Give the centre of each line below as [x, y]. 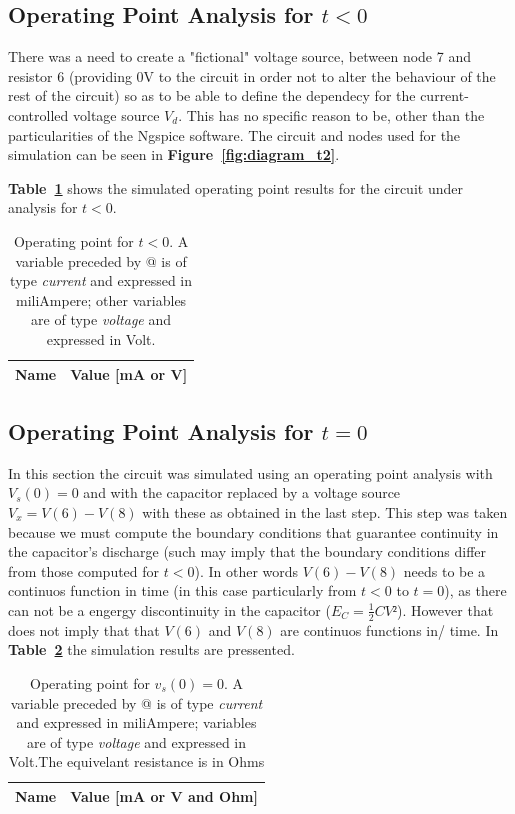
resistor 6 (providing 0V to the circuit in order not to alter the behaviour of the [252, 75]
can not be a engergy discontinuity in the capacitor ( [169, 609]
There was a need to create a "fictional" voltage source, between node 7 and [239, 56]
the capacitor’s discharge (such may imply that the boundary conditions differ [247, 551]
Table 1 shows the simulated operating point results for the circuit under [235, 187]
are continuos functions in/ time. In [389, 629]
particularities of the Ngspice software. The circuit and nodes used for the [234, 134]
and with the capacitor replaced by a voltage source [242, 492]
